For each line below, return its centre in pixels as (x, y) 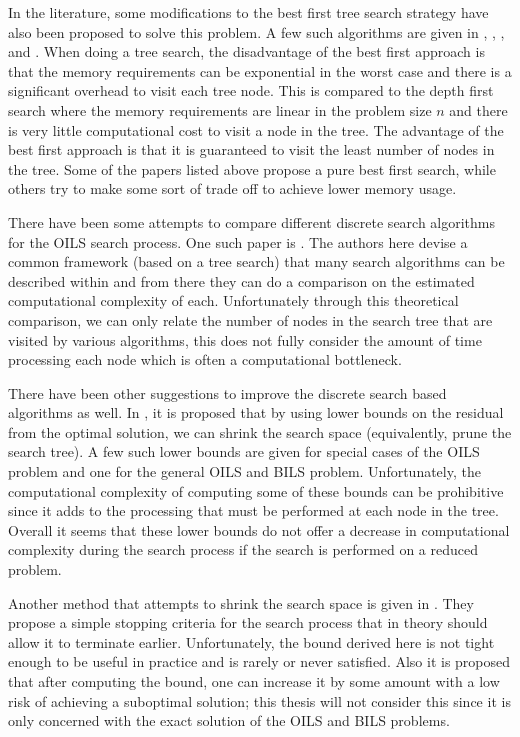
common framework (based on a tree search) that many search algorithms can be (256, 261)
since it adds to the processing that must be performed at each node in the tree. (253, 510)
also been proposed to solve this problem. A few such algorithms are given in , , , (256, 31)
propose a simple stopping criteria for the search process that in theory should (248, 622)
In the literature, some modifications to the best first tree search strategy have (248, 12)
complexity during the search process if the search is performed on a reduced (243, 549)
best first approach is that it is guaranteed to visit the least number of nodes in (251, 149)
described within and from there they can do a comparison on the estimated (241, 280)
